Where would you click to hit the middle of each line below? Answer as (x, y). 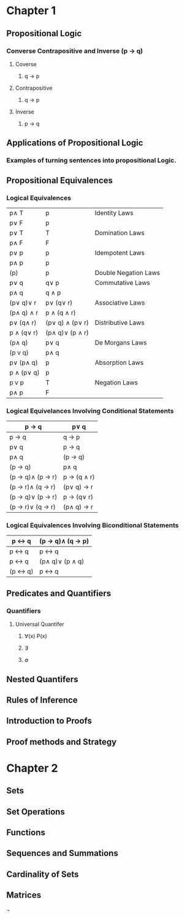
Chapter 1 (31, 11)
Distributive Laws (120, 322)
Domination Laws (120, 233)
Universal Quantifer (40, 624)
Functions (26, 833)
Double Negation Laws (127, 273)
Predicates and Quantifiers (59, 593)
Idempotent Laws (120, 252)
